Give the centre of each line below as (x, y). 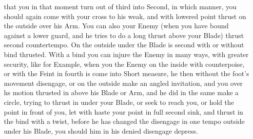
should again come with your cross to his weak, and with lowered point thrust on (125, 16)
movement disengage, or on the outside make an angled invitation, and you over (123, 83)
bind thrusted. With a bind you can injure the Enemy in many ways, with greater (126, 54)
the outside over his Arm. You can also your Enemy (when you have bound (116, 26)
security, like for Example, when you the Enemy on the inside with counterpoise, (124, 64)
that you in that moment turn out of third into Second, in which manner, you (120, 6)
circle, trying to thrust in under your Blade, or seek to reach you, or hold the (119, 102)
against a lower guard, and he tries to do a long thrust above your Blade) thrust (124, 35)
